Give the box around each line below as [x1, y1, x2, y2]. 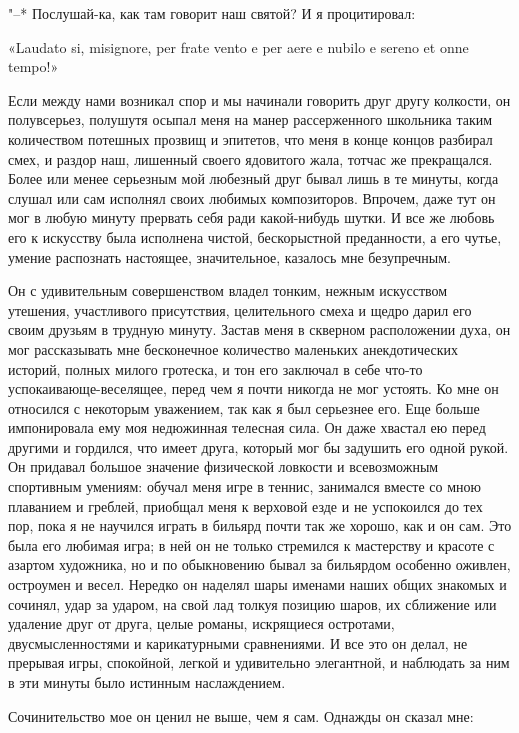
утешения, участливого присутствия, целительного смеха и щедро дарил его [8, 299, 472, 320]
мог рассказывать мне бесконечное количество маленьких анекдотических [8, 338, 459, 359]
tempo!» [8, 56, 59, 77]
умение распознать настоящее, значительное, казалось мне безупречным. [8, 246, 451, 267]
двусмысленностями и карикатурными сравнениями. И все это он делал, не [8, 632, 468, 653]
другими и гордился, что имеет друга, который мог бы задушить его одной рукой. [8, 436, 509, 457]
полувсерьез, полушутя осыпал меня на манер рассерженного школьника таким [8, 109, 493, 130]
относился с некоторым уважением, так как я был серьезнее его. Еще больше [8, 397, 480, 418]
